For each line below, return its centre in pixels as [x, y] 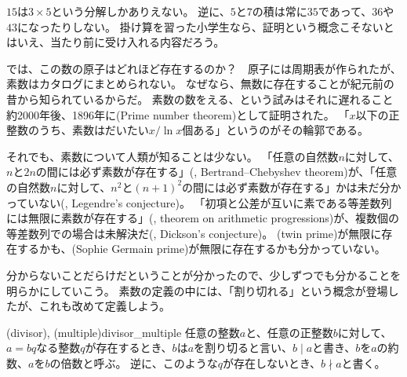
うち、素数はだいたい [94, 130]
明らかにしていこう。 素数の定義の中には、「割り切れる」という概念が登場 [197, 290]
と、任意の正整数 [289, 332]
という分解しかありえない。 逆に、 [141, 11]
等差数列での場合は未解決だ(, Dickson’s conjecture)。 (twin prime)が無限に [194, 233]
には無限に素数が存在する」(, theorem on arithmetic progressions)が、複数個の [203, 218]
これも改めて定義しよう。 [104, 306]
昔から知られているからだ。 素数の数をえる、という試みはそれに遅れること [200, 99]
